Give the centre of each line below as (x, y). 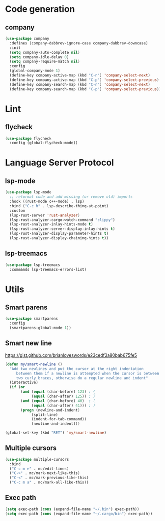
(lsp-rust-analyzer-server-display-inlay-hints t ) (62, 229)
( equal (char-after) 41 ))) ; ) (63, 406)
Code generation (40, 9)
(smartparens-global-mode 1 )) (40, 328)
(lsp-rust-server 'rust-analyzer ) (45, 215)
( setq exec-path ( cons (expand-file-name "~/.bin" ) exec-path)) (72, 509)
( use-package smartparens (31, 319)
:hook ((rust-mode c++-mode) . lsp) (47, 201)
